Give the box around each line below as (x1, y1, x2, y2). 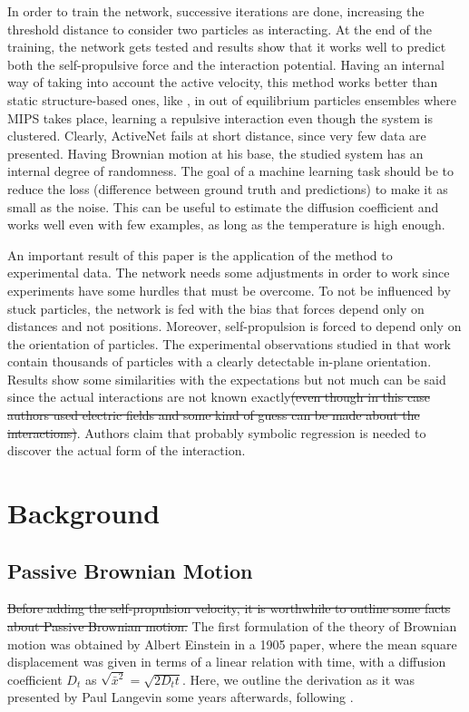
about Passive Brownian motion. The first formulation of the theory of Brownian (7, 617, 457, 636)
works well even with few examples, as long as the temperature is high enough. (7, 215, 445, 234)
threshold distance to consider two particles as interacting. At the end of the (7, 19, 432, 38)
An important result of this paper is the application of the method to (7, 245, 393, 264)
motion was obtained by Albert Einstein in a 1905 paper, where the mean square (7, 634, 457, 653)
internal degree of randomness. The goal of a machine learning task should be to (7, 161, 454, 180)
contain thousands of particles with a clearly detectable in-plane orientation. (7, 352, 432, 371)
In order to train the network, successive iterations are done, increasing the (7, 2, 425, 20)
